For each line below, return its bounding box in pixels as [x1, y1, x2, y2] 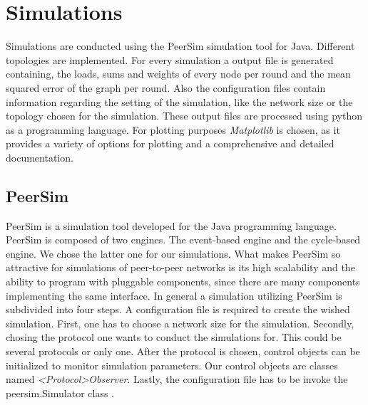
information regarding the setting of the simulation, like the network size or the [6, 94, 353, 109]
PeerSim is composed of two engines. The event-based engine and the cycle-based [6, 232, 361, 247]
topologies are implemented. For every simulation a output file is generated [6, 52, 334, 67]
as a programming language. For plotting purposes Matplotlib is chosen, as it [6, 122, 340, 137]
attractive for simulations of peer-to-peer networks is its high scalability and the [6, 260, 355, 275]
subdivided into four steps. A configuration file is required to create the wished [6, 302, 350, 317]
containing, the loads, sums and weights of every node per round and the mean [6, 66, 351, 81]
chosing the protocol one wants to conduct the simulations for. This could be [6, 330, 342, 344]
